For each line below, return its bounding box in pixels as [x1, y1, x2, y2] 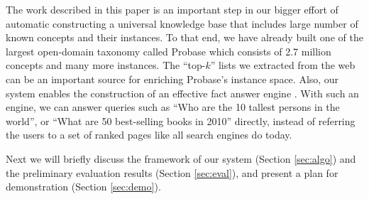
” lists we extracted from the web [210, 58, 356, 72]
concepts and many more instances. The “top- [6, 58, 206, 72]
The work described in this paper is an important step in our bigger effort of [6, 2, 338, 16]
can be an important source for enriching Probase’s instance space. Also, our [6, 71, 339, 86]
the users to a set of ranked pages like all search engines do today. [6, 127, 292, 142]
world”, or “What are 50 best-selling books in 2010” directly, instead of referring [6, 113, 356, 128]
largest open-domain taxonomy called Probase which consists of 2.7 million [6, 43, 331, 58]
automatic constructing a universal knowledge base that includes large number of [6, 16, 358, 31]
